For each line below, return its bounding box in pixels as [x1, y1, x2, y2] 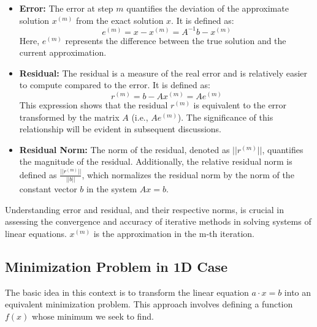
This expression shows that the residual [19, 99, 168, 111]
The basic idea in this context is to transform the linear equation [5, 285, 249, 298]
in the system [86, 182, 137, 195]
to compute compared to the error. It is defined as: [19, 78, 210, 91]
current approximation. [19, 46, 107, 59]
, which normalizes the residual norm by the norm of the [82, 168, 294, 181]
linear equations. [5, 227, 67, 239]
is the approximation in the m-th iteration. [93, 227, 255, 239]
